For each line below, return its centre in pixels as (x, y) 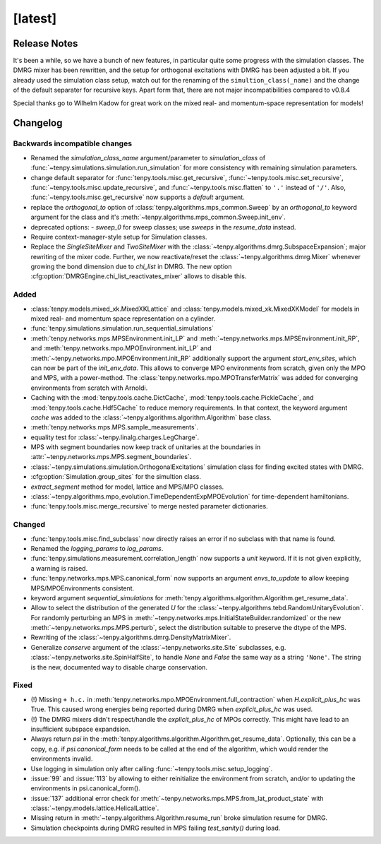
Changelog (38, 123)
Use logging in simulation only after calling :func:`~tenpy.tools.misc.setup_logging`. (152, 768)
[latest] (35, 18)
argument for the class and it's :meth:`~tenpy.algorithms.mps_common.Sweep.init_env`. (158, 217)
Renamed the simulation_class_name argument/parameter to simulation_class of (148, 157)
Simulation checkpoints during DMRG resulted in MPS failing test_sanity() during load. (156, 828)
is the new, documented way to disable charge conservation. (119, 667)
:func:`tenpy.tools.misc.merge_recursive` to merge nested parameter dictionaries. (149, 506)
